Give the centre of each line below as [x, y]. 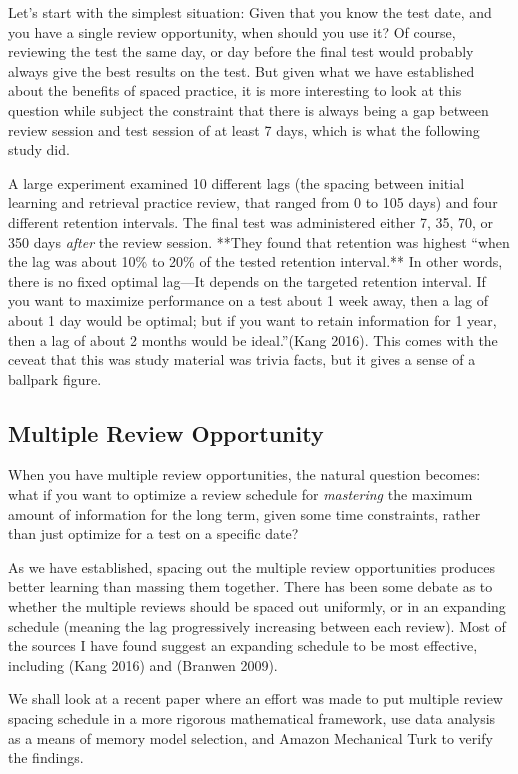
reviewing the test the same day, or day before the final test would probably [241, 51]
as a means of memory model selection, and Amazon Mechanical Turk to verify [250, 737]
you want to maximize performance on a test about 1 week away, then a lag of [248, 300]
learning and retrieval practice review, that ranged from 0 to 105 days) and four [253, 202]
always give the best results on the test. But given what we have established [241, 70]
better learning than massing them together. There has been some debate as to [250, 586]
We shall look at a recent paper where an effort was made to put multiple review [255, 698]
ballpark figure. [55, 378]
